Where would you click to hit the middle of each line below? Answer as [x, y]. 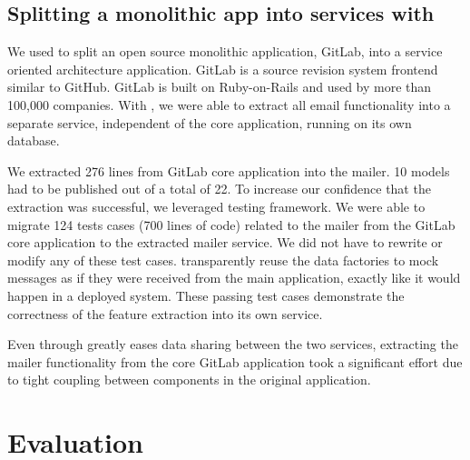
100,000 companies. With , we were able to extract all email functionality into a [229, 104]
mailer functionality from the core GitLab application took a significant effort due [235, 361]
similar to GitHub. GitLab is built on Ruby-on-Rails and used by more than [220, 87]
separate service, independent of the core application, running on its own [210, 122]
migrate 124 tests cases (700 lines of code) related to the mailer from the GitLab [231, 224]
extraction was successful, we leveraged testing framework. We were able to [216, 206]
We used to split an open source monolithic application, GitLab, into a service [225, 51]
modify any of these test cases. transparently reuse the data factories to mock [223, 260]
